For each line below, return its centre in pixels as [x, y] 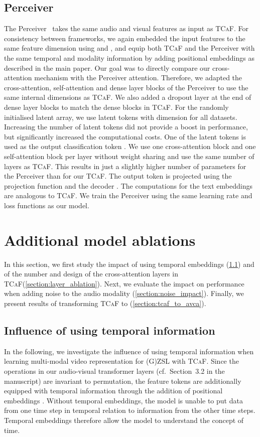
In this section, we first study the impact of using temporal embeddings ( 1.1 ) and [129, 264]
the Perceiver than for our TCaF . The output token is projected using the [118, 176]
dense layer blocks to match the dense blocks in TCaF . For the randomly [116, 107]
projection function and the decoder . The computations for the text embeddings [128, 185]
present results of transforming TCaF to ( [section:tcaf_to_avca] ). [105, 303]
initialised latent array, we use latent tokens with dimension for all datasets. [121, 117]
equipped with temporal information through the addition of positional [113, 391]
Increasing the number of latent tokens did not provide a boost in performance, [126, 127]
